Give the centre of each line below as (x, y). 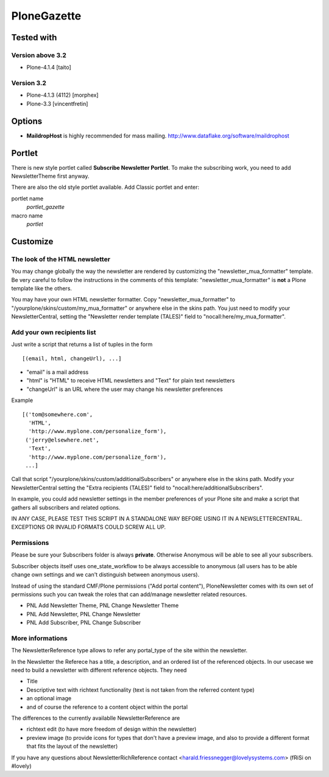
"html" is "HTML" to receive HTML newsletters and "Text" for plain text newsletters (131, 381)
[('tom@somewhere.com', (58, 414)
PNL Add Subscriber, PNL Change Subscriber (84, 623)
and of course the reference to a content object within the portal (107, 707)
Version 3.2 (29, 83)
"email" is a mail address (58, 372)
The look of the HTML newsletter (61, 259)
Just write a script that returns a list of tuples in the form (82, 345)
